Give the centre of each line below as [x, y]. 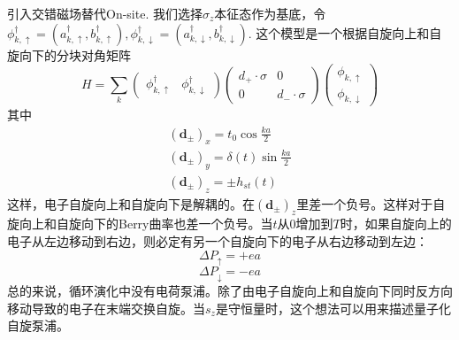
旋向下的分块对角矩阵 [69, 54]
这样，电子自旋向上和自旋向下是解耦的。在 [131, 203]
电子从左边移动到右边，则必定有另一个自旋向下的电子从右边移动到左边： [218, 240]
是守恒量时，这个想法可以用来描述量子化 [333, 308]
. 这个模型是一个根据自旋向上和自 [345, 32]
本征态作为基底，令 [270, 13]
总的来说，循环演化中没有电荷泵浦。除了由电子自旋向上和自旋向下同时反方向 [230, 290]
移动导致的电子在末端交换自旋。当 [106, 308]
